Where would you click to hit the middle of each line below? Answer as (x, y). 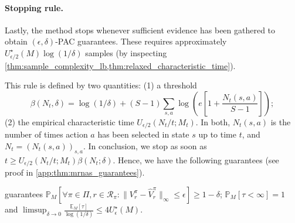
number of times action (46, 134)
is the (281, 121)
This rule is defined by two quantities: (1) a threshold (101, 85)
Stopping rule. (34, 7)
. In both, (213, 121)
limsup (35, 210)
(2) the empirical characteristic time (69, 121)
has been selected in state (143, 134)
